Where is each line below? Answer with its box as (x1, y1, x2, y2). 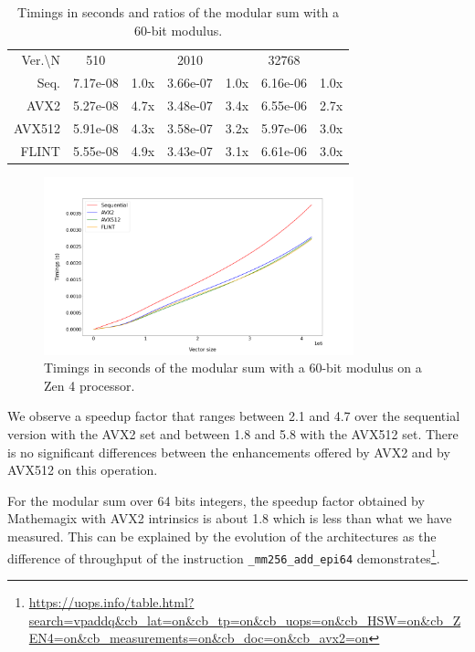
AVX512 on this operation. (7, 460, 158, 479)
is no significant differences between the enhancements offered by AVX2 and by (7, 442, 450, 461)
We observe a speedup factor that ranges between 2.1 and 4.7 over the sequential (7, 406, 460, 426)
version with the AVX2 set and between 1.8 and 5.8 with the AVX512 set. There (7, 425, 459, 444)
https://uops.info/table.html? (28, 592, 195, 611)
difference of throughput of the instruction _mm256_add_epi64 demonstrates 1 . (7, 545, 440, 567)
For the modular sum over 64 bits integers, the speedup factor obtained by (7, 490, 425, 510)
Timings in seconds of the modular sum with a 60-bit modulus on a (44, 358, 422, 377)
